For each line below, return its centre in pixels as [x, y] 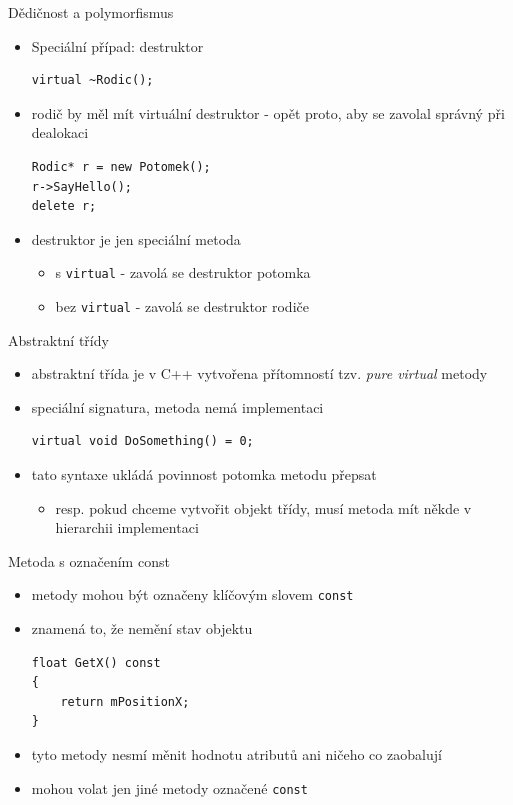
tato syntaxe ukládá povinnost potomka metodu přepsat [204, 474]
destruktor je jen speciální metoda [136, 238]
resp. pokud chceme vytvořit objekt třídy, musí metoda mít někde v [263, 507]
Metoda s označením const [89, 560]
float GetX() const [96, 662]
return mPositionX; [125, 701]
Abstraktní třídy [58, 339]
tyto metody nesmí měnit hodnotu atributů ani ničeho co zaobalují [236, 754]
